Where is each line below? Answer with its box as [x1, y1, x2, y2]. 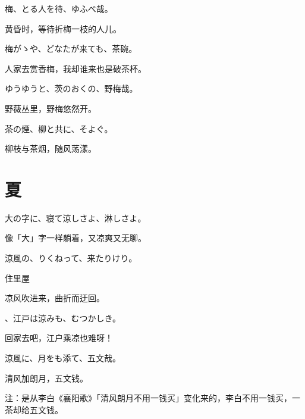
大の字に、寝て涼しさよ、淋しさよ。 [5, 211, 146, 224]
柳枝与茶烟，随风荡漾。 [5, 142, 96, 155]
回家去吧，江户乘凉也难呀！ [5, 332, 113, 344]
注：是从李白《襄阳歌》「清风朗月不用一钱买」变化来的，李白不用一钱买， [5, 392, 292, 404]
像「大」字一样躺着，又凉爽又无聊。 [5, 232, 146, 244]
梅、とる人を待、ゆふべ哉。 [5, 2, 113, 14]
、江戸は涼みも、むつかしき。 [5, 311, 121, 324]
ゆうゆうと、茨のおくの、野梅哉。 [5, 82, 138, 95]
